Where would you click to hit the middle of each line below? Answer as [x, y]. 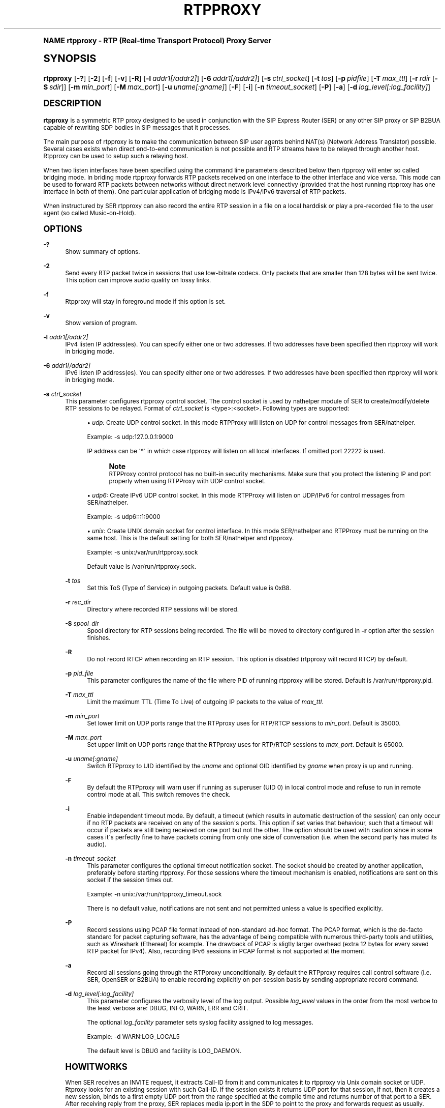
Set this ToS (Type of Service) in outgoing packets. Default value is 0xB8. [189, 588]
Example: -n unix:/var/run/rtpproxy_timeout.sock [154, 894]
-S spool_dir [82, 623]
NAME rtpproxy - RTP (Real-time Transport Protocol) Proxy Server [157, 40]
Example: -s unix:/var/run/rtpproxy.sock [142, 552]
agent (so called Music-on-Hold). [90, 213]
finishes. [99, 638]
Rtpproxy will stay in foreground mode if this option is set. [146, 301]
